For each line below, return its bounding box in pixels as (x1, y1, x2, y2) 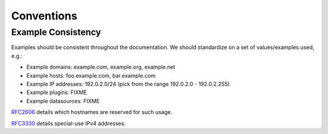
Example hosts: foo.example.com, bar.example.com (26, 72, 156, 79)
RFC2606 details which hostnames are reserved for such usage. (11, 109, 173, 116)
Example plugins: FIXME (26, 89, 87, 96)
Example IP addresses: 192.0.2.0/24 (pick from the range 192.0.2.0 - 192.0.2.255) (26, 80, 230, 87)
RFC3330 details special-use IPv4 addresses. (11, 119, 126, 127)
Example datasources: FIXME (26, 97, 100, 104)
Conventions (11, 9, 78, 22)
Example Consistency (11, 27, 101, 38)
